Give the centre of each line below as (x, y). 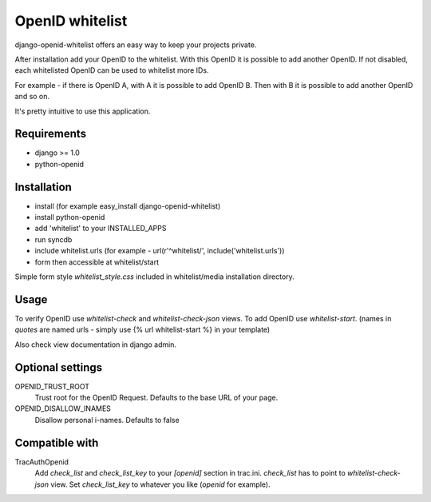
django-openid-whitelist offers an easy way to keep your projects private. (136, 45)
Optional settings (59, 367)
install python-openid (70, 217)
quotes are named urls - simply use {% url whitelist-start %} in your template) (142, 330)
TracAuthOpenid (42, 462)
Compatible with (57, 442)
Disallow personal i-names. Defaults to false (107, 420)
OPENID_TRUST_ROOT (52, 386)
